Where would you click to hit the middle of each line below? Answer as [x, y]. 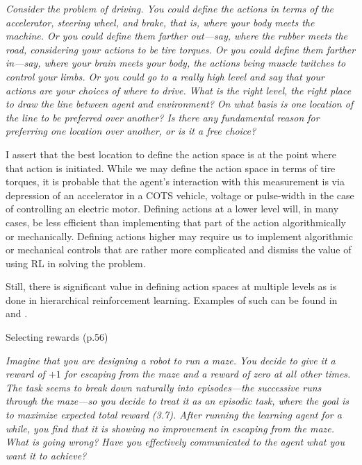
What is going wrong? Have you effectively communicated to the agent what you [175, 442]
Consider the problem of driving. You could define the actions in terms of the [170, 8]
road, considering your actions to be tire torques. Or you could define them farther [181, 49]
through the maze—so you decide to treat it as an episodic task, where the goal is [177, 401]
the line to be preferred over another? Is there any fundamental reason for [163, 117]
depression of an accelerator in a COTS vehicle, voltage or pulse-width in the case [180, 195]
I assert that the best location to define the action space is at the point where [171, 154]
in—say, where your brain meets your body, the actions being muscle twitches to [176, 63]
